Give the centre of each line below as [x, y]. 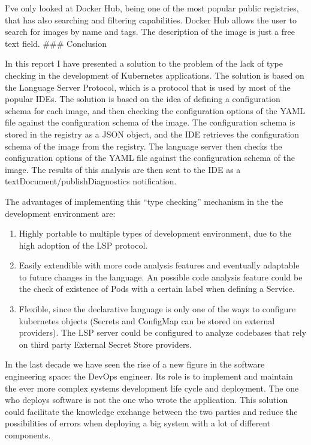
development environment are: [60, 213]
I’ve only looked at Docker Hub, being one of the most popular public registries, [152, 8]
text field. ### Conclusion [56, 43]
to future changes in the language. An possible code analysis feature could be [161, 277]
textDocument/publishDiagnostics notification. [91, 181]
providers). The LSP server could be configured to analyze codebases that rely [163, 332]
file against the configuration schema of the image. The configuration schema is [150, 122]
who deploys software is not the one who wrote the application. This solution [147, 400]
